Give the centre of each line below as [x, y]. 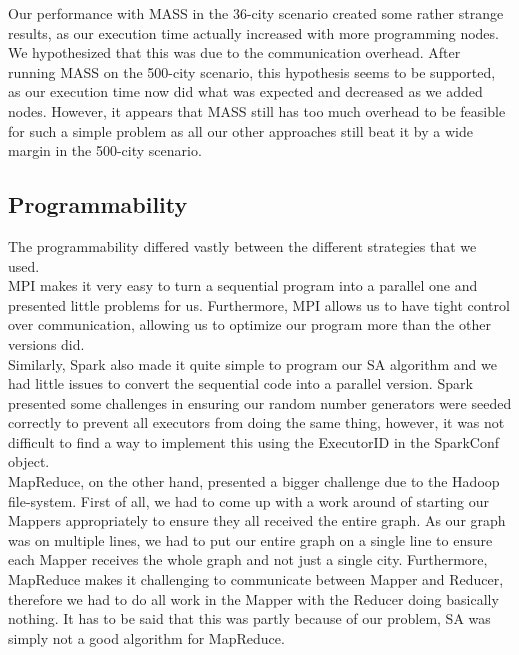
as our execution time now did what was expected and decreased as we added [245, 91]
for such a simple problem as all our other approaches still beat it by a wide [240, 130]
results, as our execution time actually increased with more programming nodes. [253, 32]
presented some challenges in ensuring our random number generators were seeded [260, 402]
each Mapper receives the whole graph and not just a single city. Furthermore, [248, 559]
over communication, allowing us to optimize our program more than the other [249, 324]
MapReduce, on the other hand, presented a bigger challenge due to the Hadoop [254, 481]
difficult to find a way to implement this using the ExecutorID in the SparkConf [254, 441]
